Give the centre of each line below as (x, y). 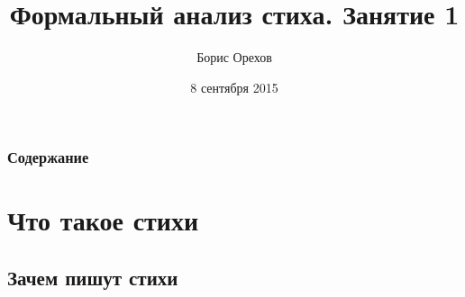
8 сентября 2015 (234, 87)
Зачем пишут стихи (93, 277)
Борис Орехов (234, 57)
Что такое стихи (103, 220)
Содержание (48, 157)
